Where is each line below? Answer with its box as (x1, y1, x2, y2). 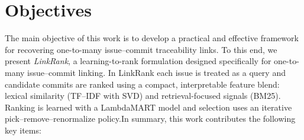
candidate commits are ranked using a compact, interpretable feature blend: (5, 78, 280, 90)
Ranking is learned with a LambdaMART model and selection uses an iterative (5, 101, 292, 113)
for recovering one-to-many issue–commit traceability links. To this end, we (5, 43, 277, 55)
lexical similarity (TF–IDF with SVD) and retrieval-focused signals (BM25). (5, 89, 281, 102)
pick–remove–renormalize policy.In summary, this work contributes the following (5, 112, 296, 125)
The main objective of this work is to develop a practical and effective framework (5, 32, 299, 44)
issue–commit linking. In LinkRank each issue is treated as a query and (27, 66, 286, 78)
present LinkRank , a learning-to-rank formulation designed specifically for (5, 55, 271, 67)
